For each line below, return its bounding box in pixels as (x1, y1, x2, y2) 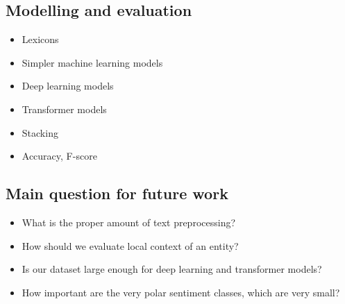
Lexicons (22, 32, 59, 47)
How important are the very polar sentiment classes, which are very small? (22, 285, 340, 299)
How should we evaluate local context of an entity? (22, 238, 239, 253)
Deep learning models (22, 78, 114, 93)
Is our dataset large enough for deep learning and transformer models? (22, 262, 322, 276)
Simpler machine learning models (22, 55, 163, 69)
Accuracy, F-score (22, 149, 97, 163)
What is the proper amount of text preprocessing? (22, 214, 236, 229)
